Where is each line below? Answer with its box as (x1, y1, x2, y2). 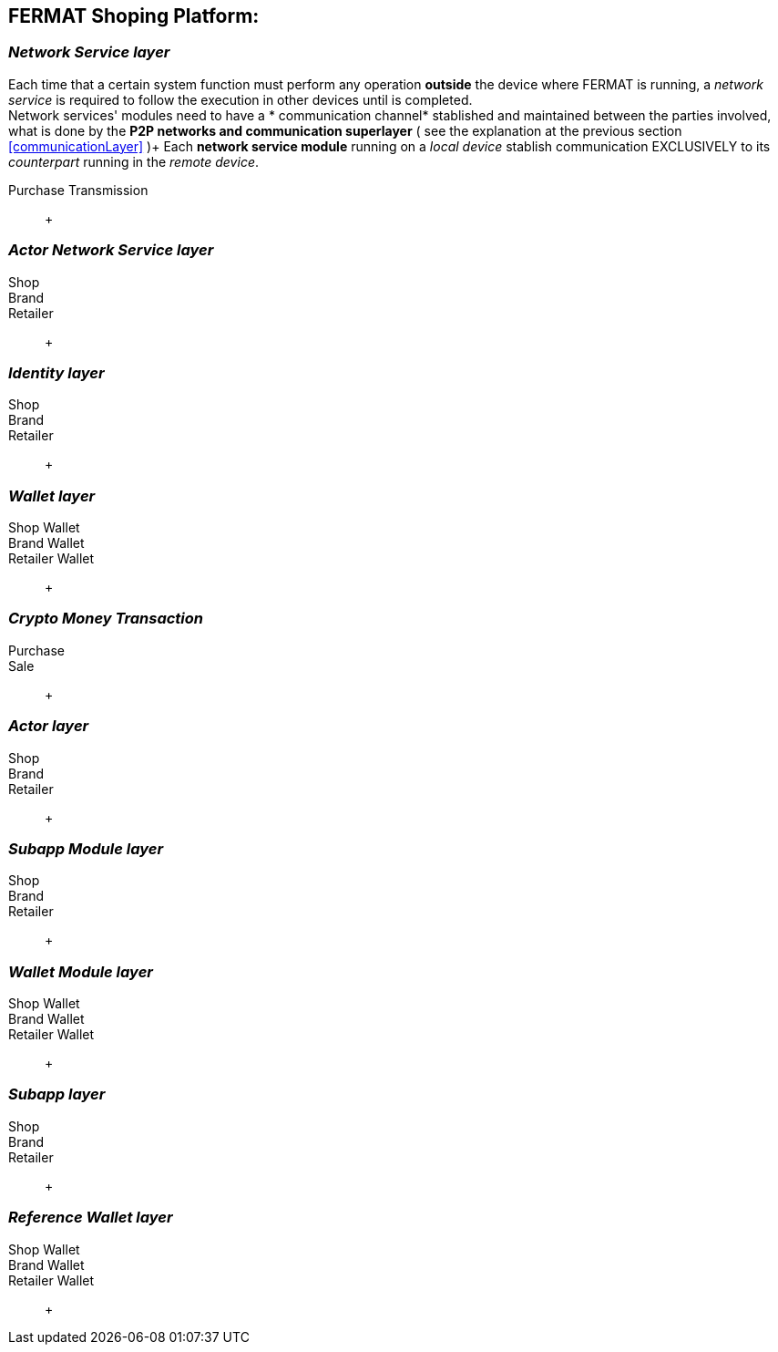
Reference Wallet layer (8, 1208, 173, 1227)
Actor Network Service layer (8, 241, 214, 260)
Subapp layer (8, 1085, 106, 1104)
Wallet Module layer (8, 962, 153, 981)
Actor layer (8, 717, 89, 736)
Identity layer (8, 363, 105, 382)
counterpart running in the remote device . (8, 153, 259, 170)
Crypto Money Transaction (8, 609, 204, 628)
